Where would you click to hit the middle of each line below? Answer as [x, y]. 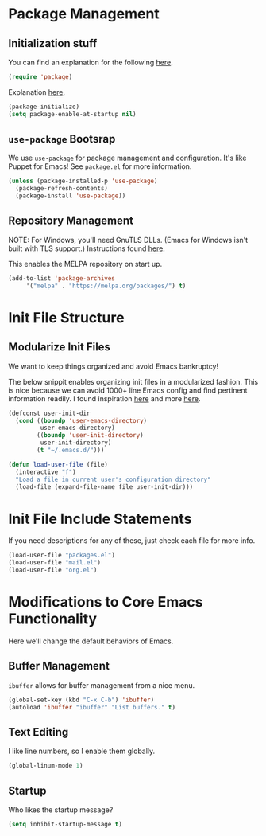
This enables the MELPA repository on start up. [85, 264]
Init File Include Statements [100, 519]
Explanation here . [37, 92]
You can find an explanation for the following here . [91, 62]
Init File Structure [66, 317]
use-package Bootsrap [62, 139]
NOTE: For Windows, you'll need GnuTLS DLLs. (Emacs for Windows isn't [128, 240]
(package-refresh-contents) [62, 189]
